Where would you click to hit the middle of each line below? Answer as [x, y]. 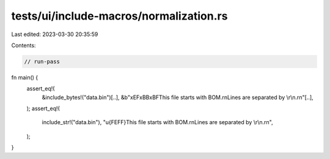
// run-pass [42, 61]
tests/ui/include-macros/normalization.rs [119, 16]
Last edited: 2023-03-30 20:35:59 [55, 34]
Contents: [24, 45]
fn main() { [25, 77]
